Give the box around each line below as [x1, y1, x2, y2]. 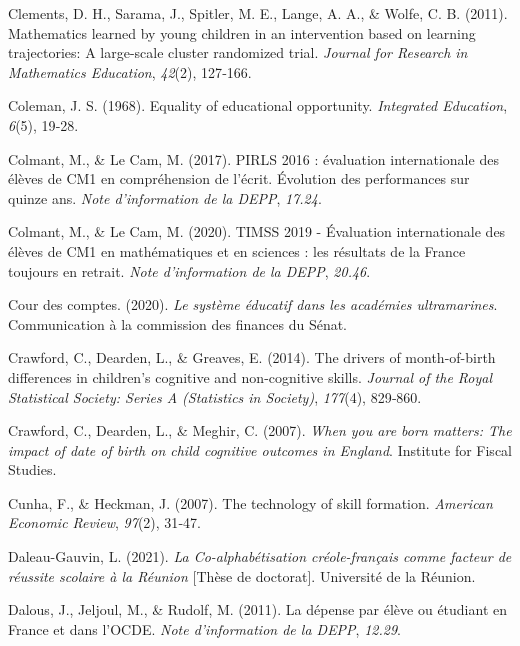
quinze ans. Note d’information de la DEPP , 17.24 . [8, 187, 322, 208]
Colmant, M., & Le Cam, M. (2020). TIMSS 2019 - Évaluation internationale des [8, 221, 506, 242]
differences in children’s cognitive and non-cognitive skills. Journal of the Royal [8, 366, 493, 387]
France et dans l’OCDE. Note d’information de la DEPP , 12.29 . [8, 618, 401, 639]
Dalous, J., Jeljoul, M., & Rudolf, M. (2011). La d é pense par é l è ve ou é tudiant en [8, 599, 508, 620]
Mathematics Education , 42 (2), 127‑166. [8, 61, 252, 82]
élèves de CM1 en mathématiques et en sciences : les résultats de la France [8, 240, 466, 261]
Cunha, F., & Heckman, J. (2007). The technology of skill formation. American [8, 492, 493, 513]
